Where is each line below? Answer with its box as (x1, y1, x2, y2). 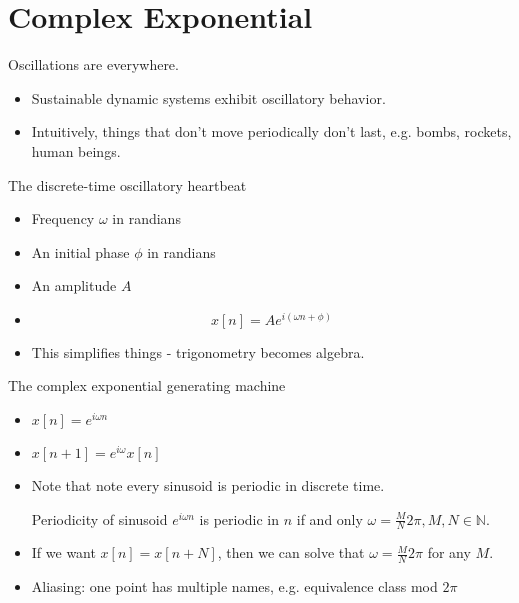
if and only (296, 508, 363, 529)
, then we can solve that (217, 542, 365, 563)
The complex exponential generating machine (8, 375, 286, 396)
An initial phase (31, 241, 130, 262)
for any (427, 542, 471, 563)
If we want (31, 542, 96, 563)
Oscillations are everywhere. (8, 54, 179, 75)
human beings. (31, 140, 121, 161)
